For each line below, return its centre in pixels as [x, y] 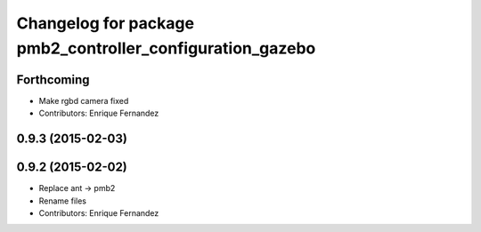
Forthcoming [53, 80]
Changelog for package [106, 23]
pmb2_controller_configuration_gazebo [166, 48]
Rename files [62, 201]
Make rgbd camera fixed [84, 100]
